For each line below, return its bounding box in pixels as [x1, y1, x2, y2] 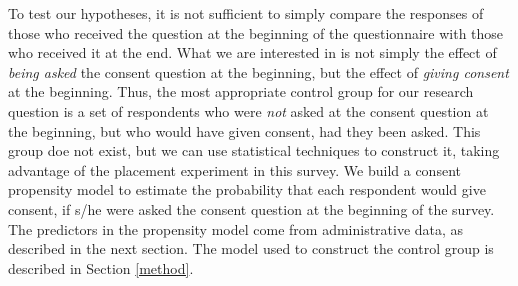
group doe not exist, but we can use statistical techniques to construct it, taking [8, 140, 500, 161]
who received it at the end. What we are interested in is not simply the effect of [8, 42, 497, 63]
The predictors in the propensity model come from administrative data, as [8, 218, 464, 239]
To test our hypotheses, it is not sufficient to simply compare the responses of [8, 3, 484, 23]
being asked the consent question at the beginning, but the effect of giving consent [8, 61, 509, 82]
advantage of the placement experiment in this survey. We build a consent [8, 159, 461, 180]
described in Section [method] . [8, 257, 194, 278]
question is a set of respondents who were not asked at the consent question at [8, 100, 489, 121]
